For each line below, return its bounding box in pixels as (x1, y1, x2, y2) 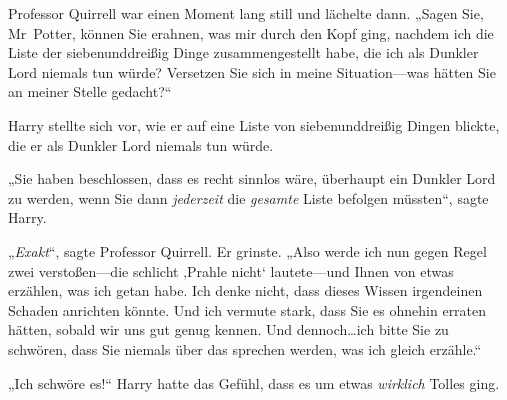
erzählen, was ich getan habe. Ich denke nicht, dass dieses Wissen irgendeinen (8, 280, 483, 301)
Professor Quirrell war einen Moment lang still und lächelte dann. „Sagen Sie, (8, 3, 484, 23)
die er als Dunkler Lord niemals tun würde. (8, 134, 274, 155)
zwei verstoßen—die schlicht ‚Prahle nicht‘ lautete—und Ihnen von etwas (8, 260, 454, 281)
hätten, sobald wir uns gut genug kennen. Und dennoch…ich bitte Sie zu (8, 319, 449, 340)
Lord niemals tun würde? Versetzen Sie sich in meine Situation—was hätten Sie (8, 61, 496, 82)
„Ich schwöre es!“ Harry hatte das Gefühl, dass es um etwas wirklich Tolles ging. (8, 372, 500, 393)
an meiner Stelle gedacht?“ (8, 81, 172, 102)
